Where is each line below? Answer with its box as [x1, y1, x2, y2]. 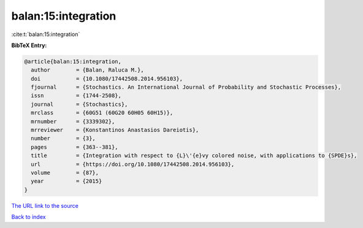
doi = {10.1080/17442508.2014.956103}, [31, 75, 183, 82]
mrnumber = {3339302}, [31, 118, 115, 125]
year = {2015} [31, 178, 102, 185]
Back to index [11, 213, 46, 221]
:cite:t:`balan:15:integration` [11, 31, 80, 38]
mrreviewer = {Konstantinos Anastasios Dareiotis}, [31, 127, 199, 134]
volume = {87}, [31, 169, 99, 176]
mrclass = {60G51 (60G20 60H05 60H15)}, [31, 109, 174, 116]
